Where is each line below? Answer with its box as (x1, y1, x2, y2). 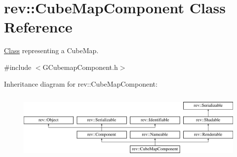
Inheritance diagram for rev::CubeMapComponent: (4, 78, 158, 89)
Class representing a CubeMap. (4, 45, 99, 56)
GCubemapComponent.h (42, 62, 118, 72)
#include (4, 62, 32, 72)
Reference (4, 17, 73, 37)
